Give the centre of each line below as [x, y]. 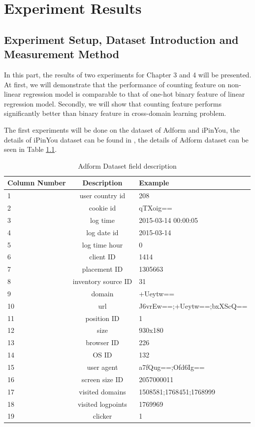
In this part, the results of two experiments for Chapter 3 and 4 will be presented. [128, 74]
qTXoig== [156, 208]
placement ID [102, 269]
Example [154, 183]
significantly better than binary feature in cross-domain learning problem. [115, 113]
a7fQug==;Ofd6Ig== [172, 367]
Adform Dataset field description [127, 165]
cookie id [102, 208]
